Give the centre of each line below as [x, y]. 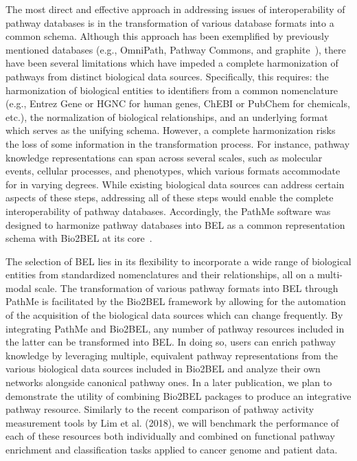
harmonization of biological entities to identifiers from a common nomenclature [172, 90]
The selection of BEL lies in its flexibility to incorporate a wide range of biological [178, 261]
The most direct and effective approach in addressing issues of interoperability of [175, 9]
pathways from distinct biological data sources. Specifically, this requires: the [167, 76]
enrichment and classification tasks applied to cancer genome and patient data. [172, 449]
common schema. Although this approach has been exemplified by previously [168, 36]
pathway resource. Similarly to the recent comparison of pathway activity [160, 409]
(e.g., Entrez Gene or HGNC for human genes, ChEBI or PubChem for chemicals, [178, 103]
